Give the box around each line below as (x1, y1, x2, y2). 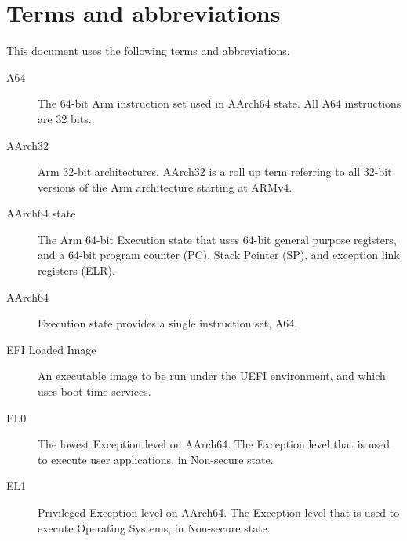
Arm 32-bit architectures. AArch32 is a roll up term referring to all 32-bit (38, 163, 392, 180)
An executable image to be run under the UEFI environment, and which (38, 367, 386, 384)
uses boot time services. (38, 383, 151, 400)
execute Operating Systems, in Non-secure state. (38, 519, 271, 536)
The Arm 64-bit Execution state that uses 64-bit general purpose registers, (38, 231, 397, 247)
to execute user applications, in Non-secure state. (38, 451, 274, 467)
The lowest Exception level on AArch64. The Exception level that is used (38, 436, 391, 452)
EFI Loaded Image (6, 341, 96, 357)
